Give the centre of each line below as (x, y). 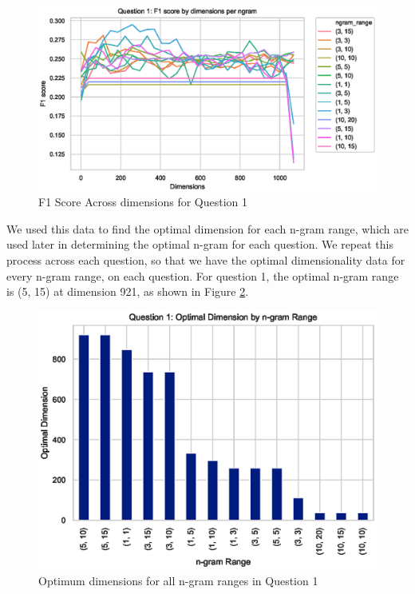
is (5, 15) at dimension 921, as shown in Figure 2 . (128, 291)
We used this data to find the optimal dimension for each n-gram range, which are (207, 228)
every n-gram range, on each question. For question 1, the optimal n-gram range (203, 275)
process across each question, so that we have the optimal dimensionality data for (206, 260)
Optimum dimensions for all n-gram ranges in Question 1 (178, 580)
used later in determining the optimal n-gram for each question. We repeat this (200, 244)
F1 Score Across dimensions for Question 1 (143, 202)
